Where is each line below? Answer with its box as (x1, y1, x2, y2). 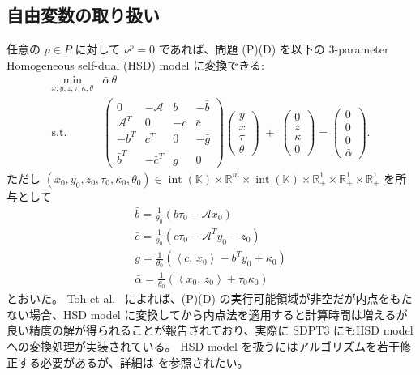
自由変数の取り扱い (6, 2, 160, 28)
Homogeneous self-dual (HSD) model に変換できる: (6, 56, 264, 73)
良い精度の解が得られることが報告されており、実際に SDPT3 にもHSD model (6, 322, 414, 339)
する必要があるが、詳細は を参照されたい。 (17, 353, 249, 370)
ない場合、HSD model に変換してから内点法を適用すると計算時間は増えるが (6, 305, 408, 322)
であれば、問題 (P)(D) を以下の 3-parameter (158, 40, 389, 58)
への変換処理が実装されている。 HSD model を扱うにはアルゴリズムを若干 (6, 337, 401, 354)
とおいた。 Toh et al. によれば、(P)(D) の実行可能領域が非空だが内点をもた (6, 290, 413, 307)
